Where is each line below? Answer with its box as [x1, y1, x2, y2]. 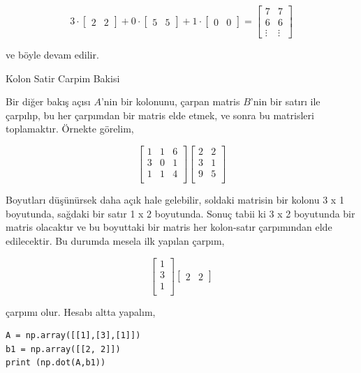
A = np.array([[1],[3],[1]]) [6, 330, 141, 341]
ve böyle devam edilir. [6, 47, 99, 62]
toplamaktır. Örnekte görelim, [6, 121, 134, 136]
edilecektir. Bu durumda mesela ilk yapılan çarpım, [6, 233, 225, 248]
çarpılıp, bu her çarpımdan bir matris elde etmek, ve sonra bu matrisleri [6, 107, 314, 122]
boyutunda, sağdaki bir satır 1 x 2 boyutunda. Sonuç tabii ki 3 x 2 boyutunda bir [6, 206, 355, 220]
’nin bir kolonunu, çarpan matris [101, 94, 240, 109]
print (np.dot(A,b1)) [6, 358, 106, 368]
